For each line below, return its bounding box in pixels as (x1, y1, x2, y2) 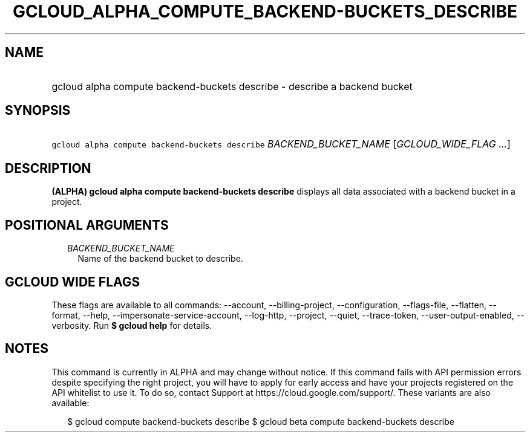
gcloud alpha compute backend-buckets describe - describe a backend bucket (51, 80, 413, 92)
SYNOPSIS (5, 103, 71, 118)
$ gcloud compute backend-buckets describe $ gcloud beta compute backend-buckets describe (67, 416, 454, 427)
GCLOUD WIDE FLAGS (5, 274, 140, 290)
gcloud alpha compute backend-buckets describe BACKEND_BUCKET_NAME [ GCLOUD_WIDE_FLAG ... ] (51, 138, 511, 151)
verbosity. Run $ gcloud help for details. (51, 320, 212, 331)
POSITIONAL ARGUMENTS (5, 217, 169, 233)
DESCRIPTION (5, 160, 91, 176)
